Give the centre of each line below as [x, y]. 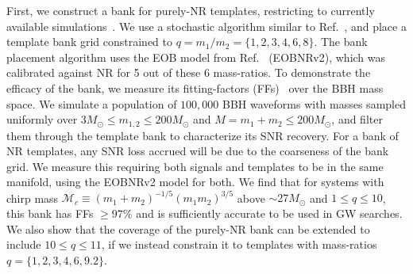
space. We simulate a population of [92, 103]
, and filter [357, 119]
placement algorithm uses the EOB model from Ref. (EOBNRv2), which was [196, 57]
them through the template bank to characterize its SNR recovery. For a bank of [203, 135]
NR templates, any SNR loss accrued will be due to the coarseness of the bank [198, 151]
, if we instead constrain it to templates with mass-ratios [239, 244]
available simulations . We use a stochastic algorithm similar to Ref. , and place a [206, 26]
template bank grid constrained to [90, 42]
